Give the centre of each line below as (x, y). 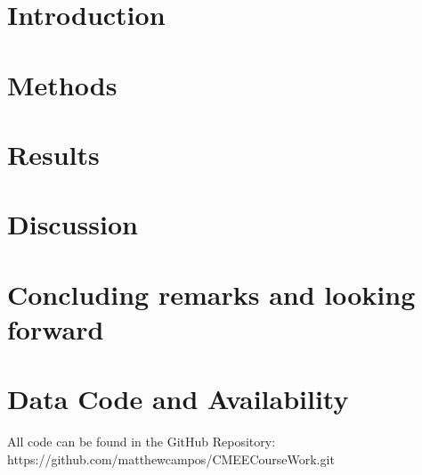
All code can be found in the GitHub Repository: (142, 442)
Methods (62, 84)
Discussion (73, 224)
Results (53, 154)
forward (56, 328)
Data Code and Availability (178, 399)
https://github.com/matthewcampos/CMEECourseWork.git (171, 459)
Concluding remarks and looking (211, 294)
